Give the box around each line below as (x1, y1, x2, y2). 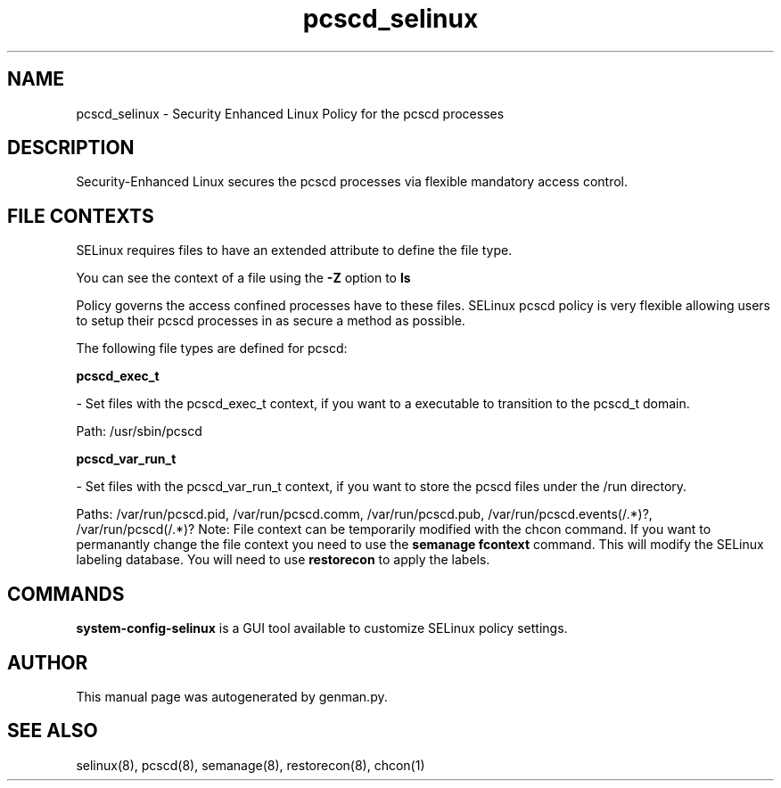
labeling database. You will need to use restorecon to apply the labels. (76, 552, 490, 568)
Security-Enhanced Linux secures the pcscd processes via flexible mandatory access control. (76, 174, 629, 190)
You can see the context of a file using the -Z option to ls (76, 270, 411, 286)
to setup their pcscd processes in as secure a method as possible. (76, 313, 465, 329)
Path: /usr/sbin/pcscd (76, 423, 202, 439)
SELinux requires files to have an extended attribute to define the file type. (76, 242, 513, 259)
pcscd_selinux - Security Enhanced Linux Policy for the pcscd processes (76, 105, 505, 121)
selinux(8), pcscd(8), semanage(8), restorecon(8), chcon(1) (76, 757, 425, 773)
